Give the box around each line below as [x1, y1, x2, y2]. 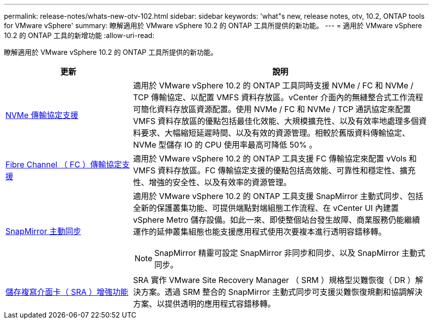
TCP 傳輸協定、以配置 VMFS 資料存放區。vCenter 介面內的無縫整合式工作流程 [133, 92, 424, 102]
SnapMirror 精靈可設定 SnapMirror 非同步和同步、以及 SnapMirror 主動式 [154, 248, 426, 258]
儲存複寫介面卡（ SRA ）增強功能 [5, 287, 129, 297]
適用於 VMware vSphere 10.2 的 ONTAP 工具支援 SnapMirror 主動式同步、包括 [133, 191, 424, 201]
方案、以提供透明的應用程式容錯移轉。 [133, 299, 276, 309]
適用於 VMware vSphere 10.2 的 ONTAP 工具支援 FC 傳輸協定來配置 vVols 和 [133, 154, 417, 163]
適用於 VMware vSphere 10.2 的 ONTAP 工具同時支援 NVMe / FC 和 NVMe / [133, 81, 414, 90]
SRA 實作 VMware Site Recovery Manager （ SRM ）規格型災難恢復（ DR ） [133, 275, 415, 285]
